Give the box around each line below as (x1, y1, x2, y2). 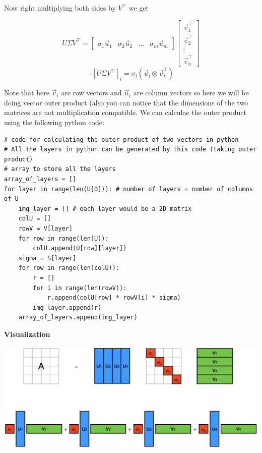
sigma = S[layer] (18, 254, 77, 262)
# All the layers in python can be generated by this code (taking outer (4, 146, 257, 153)
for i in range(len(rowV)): (33, 284, 127, 292)
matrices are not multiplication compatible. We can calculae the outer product (4, 107, 246, 118)
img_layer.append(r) (33, 304, 102, 311)
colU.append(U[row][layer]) (33, 245, 127, 252)
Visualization (4, 328, 50, 339)
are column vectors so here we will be (133, 87, 249, 98)
